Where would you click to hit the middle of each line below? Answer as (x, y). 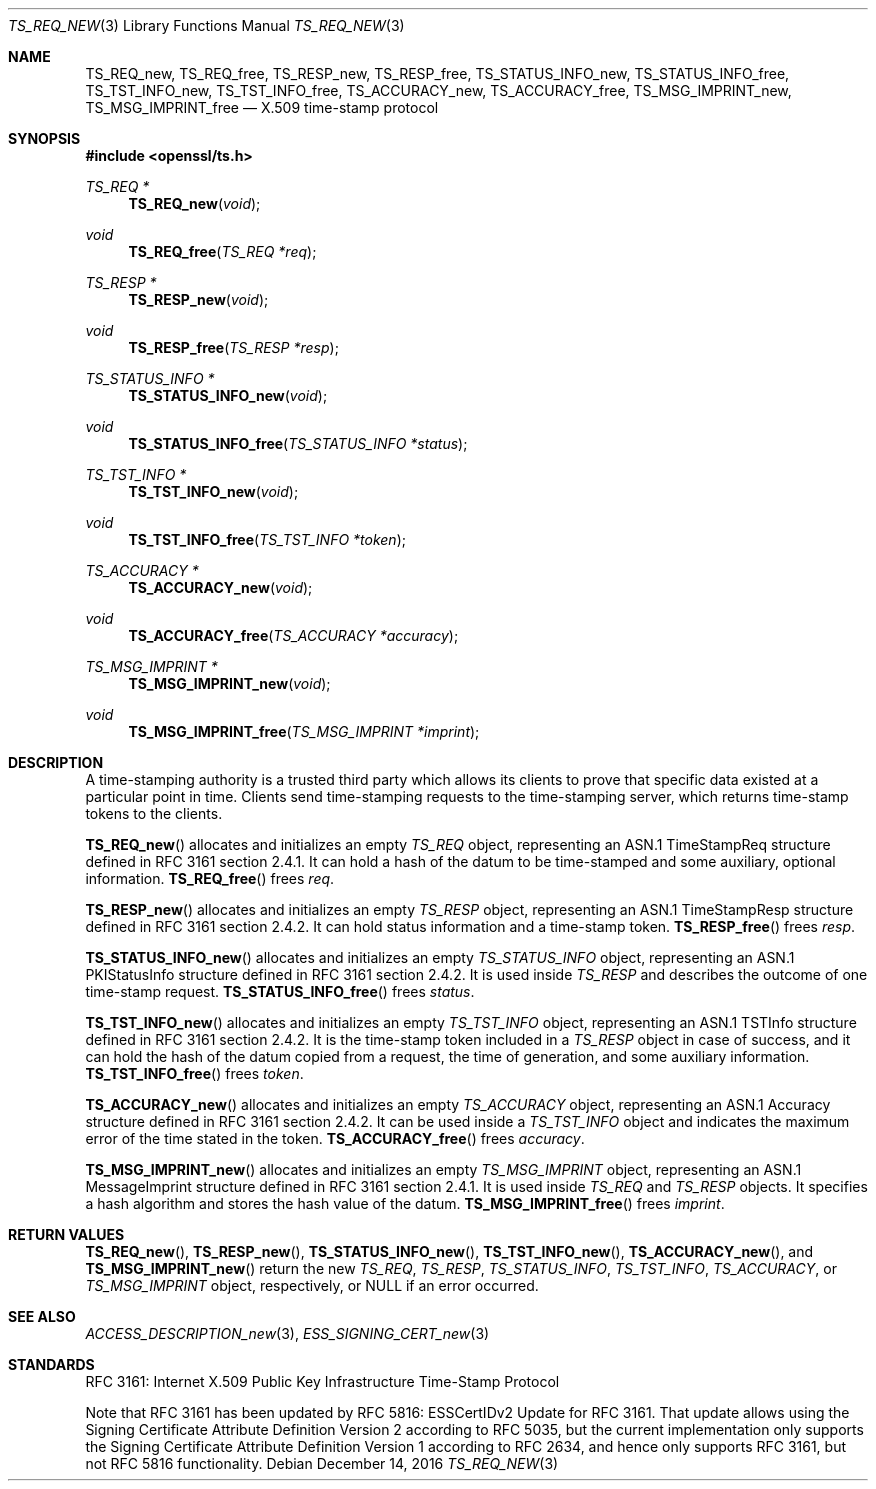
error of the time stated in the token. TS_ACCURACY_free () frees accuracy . (335, 1138)
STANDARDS (51, 1364)
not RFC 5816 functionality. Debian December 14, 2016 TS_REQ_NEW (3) (322, 1463)
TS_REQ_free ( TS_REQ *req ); (222, 251)
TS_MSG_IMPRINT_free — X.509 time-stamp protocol (262, 107)
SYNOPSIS (44, 138)
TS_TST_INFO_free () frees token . (194, 1073)
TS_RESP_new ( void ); (198, 299)
